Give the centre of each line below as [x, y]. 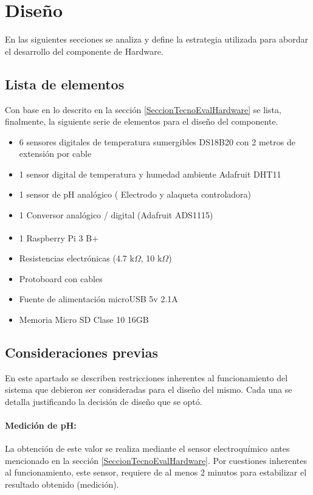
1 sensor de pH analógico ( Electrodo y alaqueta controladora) [135, 194]
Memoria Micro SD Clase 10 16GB [84, 319]
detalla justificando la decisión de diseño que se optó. [104, 401]
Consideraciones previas [82, 352]
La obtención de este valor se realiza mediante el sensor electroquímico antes [147, 448]
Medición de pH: [41, 425]
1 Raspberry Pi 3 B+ [59, 237]
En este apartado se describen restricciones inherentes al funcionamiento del [146, 377]
